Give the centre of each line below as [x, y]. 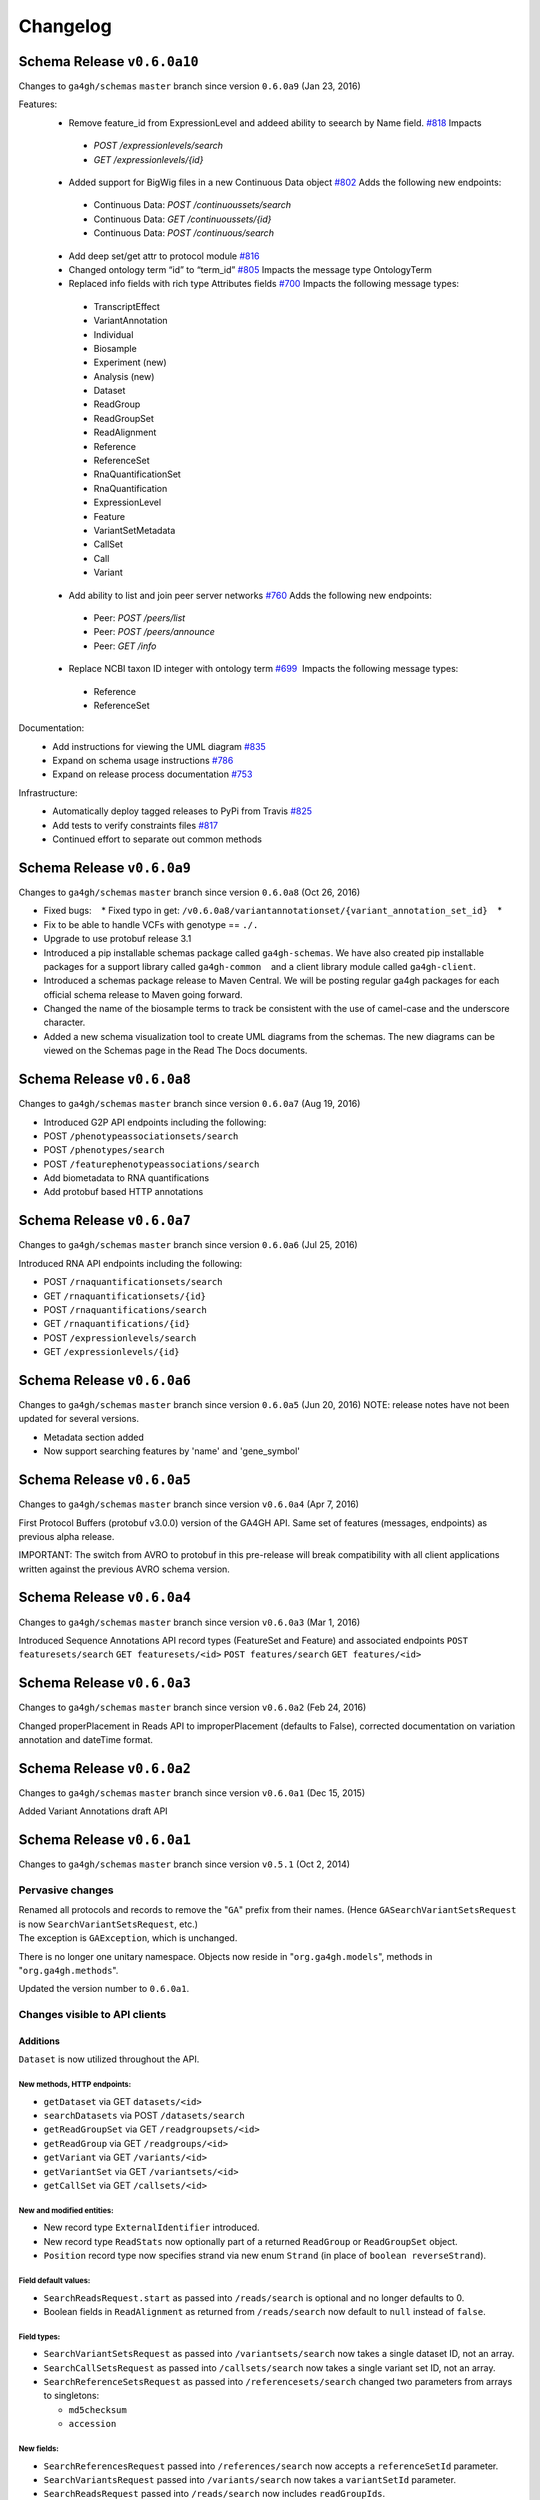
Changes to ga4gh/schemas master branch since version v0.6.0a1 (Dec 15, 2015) [192, 1792]
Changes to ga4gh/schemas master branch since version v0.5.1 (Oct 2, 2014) [184, 1864]
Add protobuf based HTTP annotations [123, 1192]
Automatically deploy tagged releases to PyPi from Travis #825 [182, 811]
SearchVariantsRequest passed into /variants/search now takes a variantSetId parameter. [250, 2480]
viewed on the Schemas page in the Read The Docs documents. [175, 1051]
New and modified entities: [66, 2210]
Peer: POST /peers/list [139, 617]
